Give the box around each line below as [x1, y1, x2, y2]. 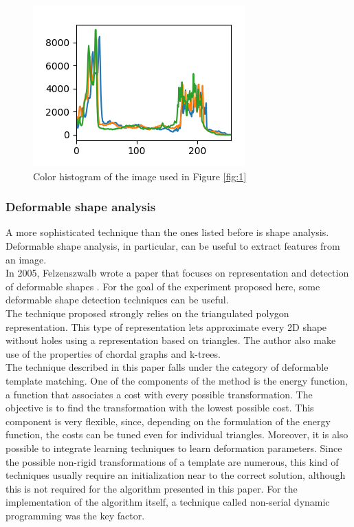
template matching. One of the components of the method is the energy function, [5, 373, 348, 387]
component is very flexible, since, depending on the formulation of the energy [5, 413, 331, 428]
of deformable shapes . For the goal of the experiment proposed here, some [5, 279, 320, 293]
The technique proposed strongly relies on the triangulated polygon [5, 305, 289, 320]
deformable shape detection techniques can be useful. [5, 292, 229, 307]
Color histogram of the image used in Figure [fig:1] [33, 169, 247, 183]
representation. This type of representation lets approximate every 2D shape [5, 319, 327, 334]
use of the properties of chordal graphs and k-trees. [5, 346, 221, 361]
